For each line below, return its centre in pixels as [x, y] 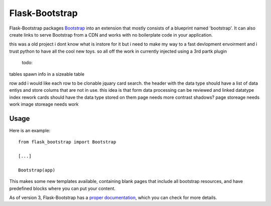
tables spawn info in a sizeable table [47, 74]
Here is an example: [30, 130]
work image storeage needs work [44, 104]
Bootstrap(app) [37, 170]
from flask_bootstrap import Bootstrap [67, 142]
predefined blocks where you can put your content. [62, 188]
